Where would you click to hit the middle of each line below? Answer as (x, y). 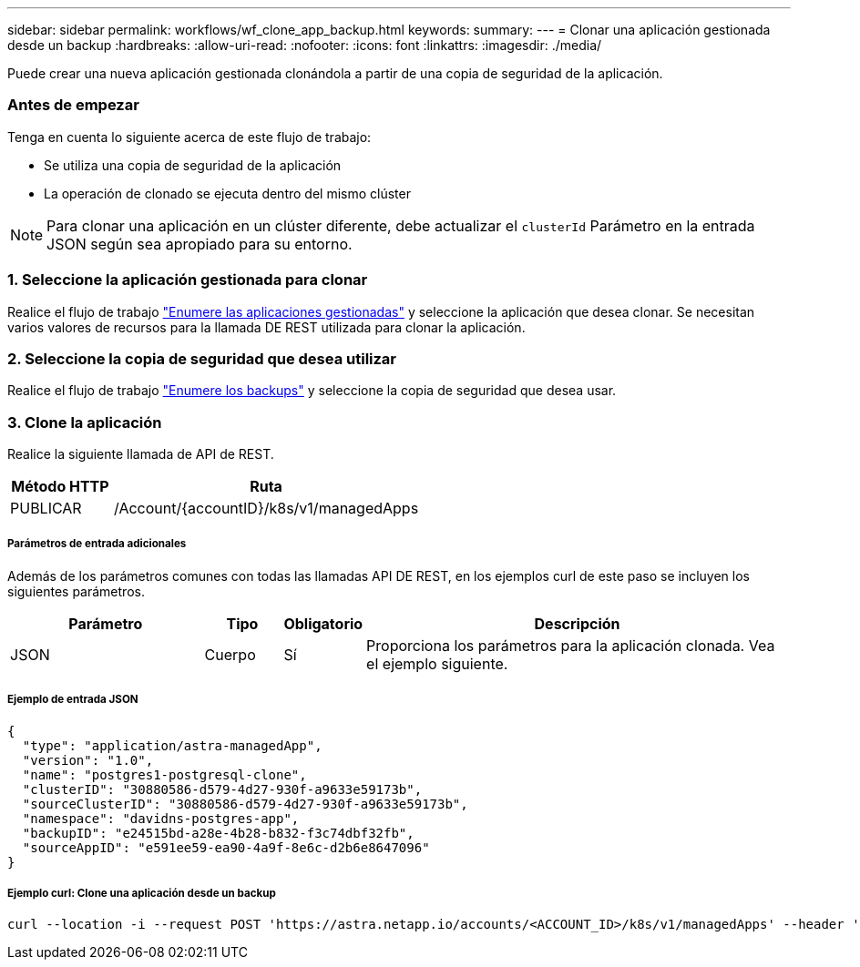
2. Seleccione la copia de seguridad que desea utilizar (202, 358)
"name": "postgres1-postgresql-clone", (164, 774)
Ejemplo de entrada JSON (73, 700)
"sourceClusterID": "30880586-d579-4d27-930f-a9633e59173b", (245, 804)
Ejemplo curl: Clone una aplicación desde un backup (142, 893)
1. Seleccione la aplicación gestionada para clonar (188, 280)
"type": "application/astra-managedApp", (172, 745)
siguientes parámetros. (76, 591)
